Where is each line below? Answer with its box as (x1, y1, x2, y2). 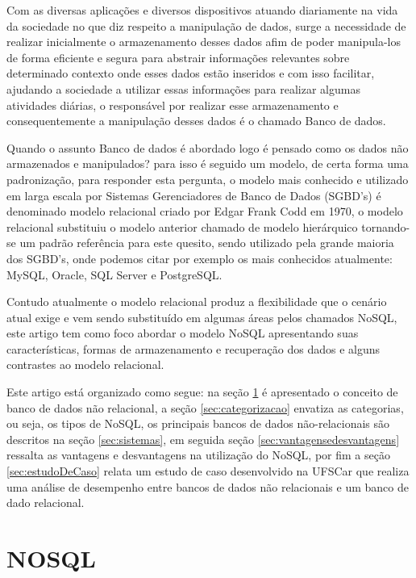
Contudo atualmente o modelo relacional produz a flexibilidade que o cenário (6, 293, 387, 310)
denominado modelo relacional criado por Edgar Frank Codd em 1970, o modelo (6, 203, 403, 220)
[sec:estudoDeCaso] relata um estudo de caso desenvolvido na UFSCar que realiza (6, 463, 410, 480)
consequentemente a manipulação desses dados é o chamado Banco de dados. (6, 112, 386, 129)
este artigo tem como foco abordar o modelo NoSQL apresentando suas (6, 325, 359, 341)
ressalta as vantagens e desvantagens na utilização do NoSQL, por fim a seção (6, 446, 390, 463)
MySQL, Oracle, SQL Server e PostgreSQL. (6, 266, 223, 283)
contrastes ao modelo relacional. (6, 356, 164, 373)
